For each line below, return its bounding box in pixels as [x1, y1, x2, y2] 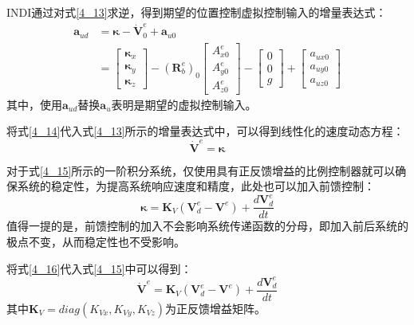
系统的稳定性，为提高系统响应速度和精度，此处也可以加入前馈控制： [17, 178, 375, 194]
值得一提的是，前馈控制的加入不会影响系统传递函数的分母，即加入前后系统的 [6, 217, 408, 234]
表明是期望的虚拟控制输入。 [111, 96, 257, 112]
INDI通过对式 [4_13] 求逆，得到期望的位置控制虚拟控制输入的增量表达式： [6, 4, 387, 20]
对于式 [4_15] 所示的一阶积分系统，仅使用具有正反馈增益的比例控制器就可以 [6, 162, 396, 178]
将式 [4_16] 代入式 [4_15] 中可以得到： [6, 260, 192, 276]
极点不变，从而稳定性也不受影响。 [6, 233, 185, 250]
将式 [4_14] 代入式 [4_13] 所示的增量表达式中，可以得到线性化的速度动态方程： [6, 123, 404, 139]
